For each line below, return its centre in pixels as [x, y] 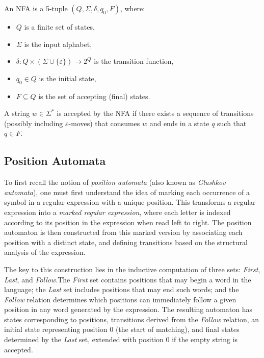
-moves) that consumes [104, 123]
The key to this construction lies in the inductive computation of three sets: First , [132, 269]
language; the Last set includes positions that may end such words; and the [122, 289]
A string [17, 113]
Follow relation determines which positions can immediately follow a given [120, 299]
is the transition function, [134, 61]
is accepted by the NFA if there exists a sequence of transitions [155, 113]
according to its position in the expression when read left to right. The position [128, 222]
